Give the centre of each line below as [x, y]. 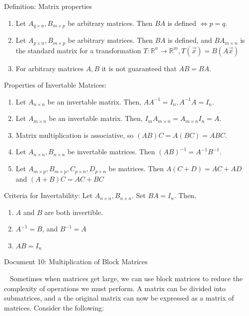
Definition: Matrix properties [48, 6]
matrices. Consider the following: [54, 307]
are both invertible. [74, 212]
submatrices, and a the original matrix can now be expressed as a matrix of [119, 298]
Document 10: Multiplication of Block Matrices [76, 262]
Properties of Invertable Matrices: [55, 85]
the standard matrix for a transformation [78, 50]
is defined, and [190, 40]
